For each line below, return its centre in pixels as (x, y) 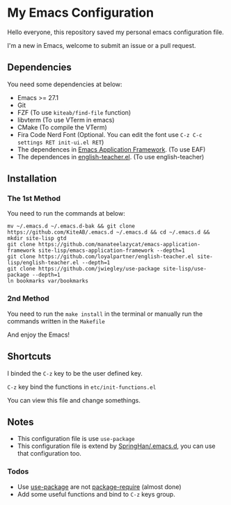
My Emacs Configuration (81, 13)
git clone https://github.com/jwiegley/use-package (83, 269)
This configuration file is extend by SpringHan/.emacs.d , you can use (116, 446)
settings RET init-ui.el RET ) (61, 142)
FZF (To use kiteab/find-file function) (74, 112)
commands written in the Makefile (56, 321)
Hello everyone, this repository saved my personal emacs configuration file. (115, 32)
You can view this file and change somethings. (74, 400)
